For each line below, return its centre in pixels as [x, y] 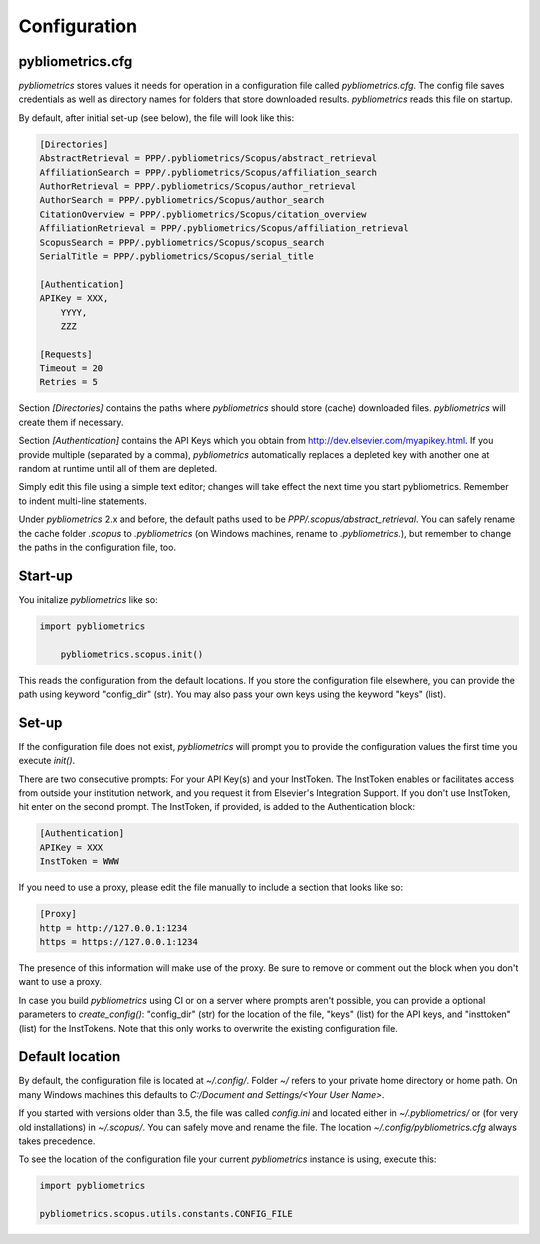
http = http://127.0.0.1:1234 [113, 928]
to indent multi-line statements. [82, 501]
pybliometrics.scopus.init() [132, 654]
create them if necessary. [71, 422]
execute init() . [47, 761]
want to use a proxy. [60, 982]
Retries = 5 [69, 382]
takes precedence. [57, 1141]
